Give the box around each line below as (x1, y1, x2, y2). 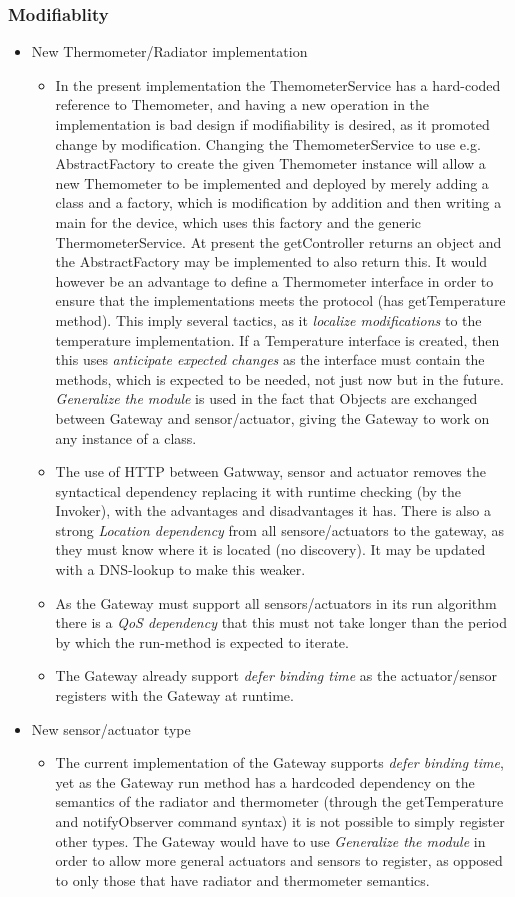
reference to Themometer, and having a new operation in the (55, 94, 430, 115)
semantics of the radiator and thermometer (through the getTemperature (55, 791, 504, 812)
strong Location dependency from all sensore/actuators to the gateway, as (55, 519, 504, 540)
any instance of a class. (55, 427, 197, 448)
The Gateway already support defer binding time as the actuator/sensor (55, 665, 498, 686)
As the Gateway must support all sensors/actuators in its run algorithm (55, 592, 497, 613)
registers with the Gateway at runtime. (55, 685, 294, 706)
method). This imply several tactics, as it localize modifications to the (55, 309, 482, 330)
